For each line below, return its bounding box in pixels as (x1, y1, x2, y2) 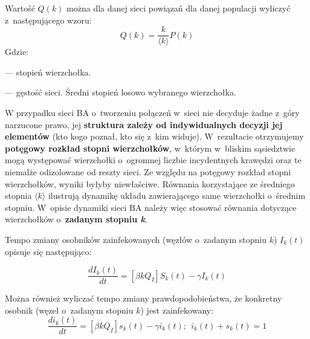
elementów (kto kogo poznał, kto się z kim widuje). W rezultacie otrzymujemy (5, 130, 304, 143)
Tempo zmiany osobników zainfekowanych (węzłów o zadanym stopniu (5, 233, 266, 245)
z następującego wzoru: (5, 13, 92, 26)
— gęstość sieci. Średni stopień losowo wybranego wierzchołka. (5, 86, 236, 98)
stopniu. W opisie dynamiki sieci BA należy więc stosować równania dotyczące (5, 201, 297, 213)
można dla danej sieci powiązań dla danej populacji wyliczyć (66, 2, 291, 14)
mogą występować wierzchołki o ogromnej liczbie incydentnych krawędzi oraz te (5, 153, 302, 166)
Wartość (5, 2, 35, 14)
